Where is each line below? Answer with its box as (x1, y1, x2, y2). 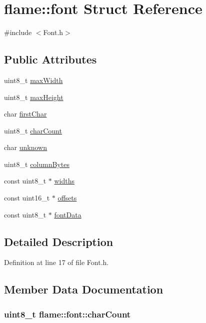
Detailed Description (4, 233, 113, 249)
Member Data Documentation (4, 281, 163, 297)
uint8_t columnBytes (4, 158, 69, 169)
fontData (54, 209, 81, 219)
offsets (57, 192, 77, 203)
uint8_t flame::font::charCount (4, 307, 131, 320)
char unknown (4, 142, 47, 152)
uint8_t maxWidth (4, 74, 63, 85)
